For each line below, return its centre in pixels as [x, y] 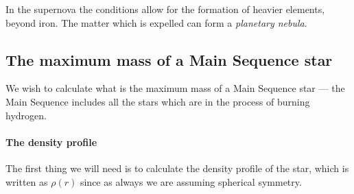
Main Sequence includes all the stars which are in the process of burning [158, 101]
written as [27, 181]
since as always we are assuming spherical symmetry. [191, 181]
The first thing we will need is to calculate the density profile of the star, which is [177, 168]
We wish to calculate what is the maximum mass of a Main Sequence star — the [175, 88]
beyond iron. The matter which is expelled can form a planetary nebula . [156, 22]
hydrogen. [26, 115]
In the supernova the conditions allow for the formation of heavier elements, [165, 9]
